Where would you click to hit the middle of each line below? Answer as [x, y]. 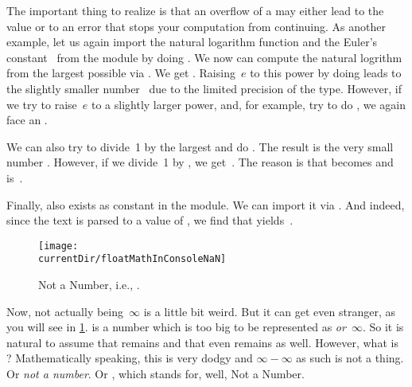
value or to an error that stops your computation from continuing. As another [196, 26]
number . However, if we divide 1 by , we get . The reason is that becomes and [200, 162]
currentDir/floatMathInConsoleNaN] [132, 259]
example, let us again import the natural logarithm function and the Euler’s [192, 42]
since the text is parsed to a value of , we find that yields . [150, 220]
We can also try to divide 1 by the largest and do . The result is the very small [200, 146]
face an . [27, 120]
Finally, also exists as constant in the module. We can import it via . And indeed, [206, 204]
